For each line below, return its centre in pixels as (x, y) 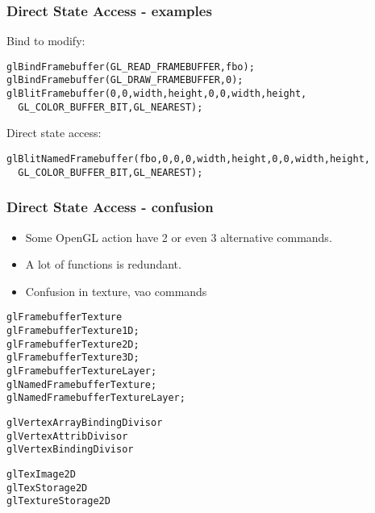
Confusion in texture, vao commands (116, 291)
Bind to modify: (46, 41)
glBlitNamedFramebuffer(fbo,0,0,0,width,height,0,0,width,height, (189, 159)
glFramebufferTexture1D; (73, 331)
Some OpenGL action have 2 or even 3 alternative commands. (179, 237)
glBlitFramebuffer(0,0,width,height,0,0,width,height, (157, 94)
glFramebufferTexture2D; (73, 344)
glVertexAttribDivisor (67, 436)
